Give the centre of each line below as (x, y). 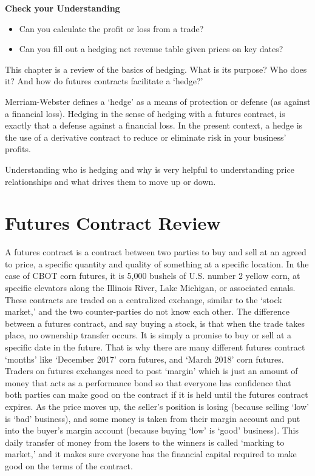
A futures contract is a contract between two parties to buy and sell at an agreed (156, 252)
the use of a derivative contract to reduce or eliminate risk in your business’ (146, 137)
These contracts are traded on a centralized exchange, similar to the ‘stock (144, 299)
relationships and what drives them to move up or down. (110, 181)
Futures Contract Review (113, 223)
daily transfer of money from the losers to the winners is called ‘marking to (145, 442)
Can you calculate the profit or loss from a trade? (111, 28)
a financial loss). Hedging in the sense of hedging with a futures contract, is (145, 113)
